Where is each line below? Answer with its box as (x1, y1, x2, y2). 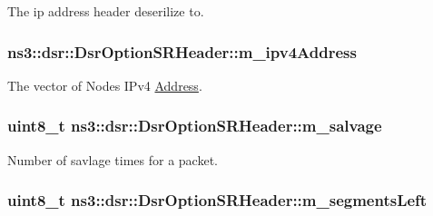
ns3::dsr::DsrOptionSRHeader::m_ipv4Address (7, 40, 357, 63)
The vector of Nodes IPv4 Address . (7, 75, 202, 94)
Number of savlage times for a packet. (7, 150, 218, 169)
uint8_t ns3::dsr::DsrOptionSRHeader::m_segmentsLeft (7, 189, 428, 211)
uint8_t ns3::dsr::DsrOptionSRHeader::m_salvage (7, 114, 382, 137)
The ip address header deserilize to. (7, 2, 204, 20)
